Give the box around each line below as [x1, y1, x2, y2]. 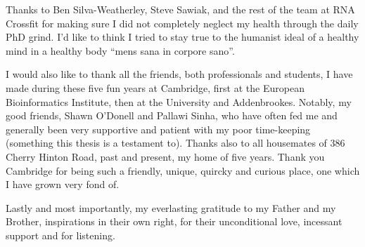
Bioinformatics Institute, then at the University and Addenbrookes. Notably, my [6, 94, 352, 109]
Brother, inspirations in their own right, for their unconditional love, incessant [6, 214, 342, 229]
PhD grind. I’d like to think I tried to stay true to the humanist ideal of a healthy [6, 29, 359, 44]
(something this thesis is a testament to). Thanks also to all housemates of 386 [6, 135, 345, 150]
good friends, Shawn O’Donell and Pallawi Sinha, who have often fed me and [6, 108, 338, 123]
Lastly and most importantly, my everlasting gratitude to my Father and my [6, 200, 336, 215]
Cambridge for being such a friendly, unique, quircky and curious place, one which [6, 163, 360, 178]
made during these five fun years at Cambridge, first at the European [6, 80, 305, 95]
